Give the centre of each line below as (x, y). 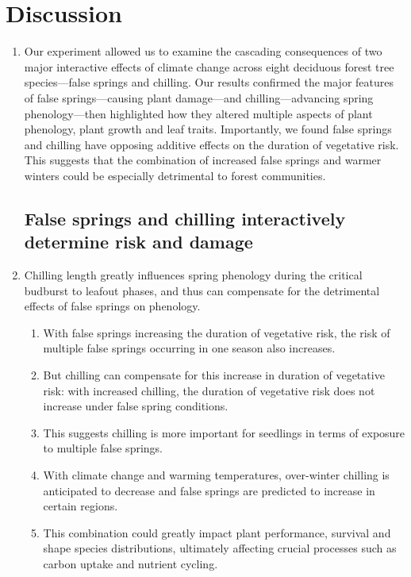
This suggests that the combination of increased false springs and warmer (203, 160)
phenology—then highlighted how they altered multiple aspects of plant (198, 113)
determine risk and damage (138, 242)
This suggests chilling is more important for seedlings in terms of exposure (224, 432)
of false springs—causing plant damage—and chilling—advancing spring (199, 97)
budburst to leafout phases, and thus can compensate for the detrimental (202, 290)
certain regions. (81, 506)
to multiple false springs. (103, 448)
